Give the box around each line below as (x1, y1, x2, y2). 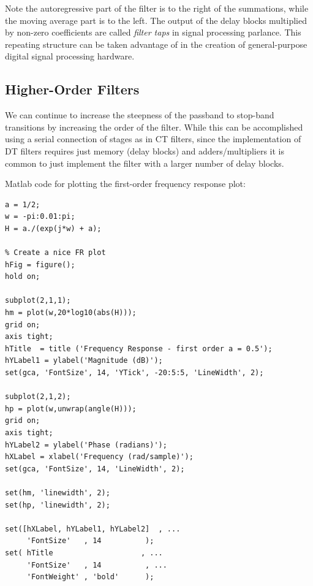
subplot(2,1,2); (5, 392, 71, 401)
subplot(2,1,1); (5, 296, 71, 305)
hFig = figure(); (5, 260, 75, 269)
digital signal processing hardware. (5, 50, 135, 63)
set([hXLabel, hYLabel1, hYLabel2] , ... (5, 524, 181, 533)
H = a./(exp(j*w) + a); (5, 224, 102, 233)
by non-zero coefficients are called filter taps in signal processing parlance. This (5, 26, 301, 39)
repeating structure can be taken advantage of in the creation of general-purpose (5, 37, 307, 50)
